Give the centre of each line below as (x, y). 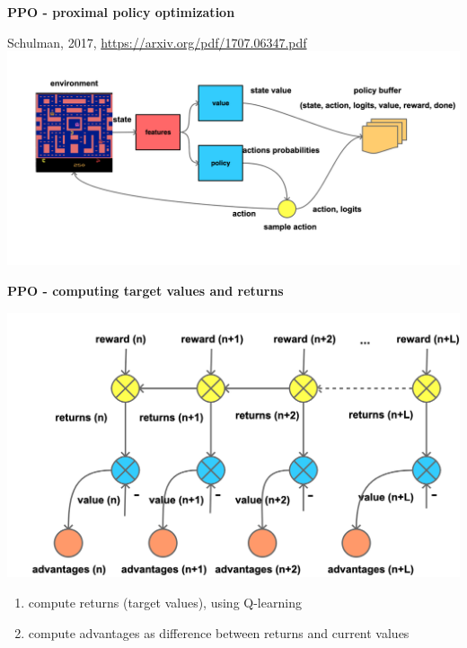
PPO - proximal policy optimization (121, 12)
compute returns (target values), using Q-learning (165, 602)
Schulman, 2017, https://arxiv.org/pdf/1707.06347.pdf (157, 42)
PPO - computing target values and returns (145, 290)
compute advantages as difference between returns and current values (219, 632)
